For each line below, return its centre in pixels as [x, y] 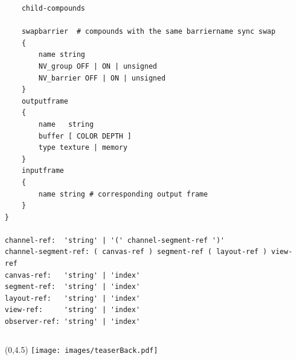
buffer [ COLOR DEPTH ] [85, 136]
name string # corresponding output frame [123, 194]
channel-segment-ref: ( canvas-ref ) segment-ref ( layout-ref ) [136, 252]
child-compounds [53, 8]
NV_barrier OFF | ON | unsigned [102, 78]
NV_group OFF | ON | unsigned [98, 66]
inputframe [43, 171]
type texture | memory [83, 148]
